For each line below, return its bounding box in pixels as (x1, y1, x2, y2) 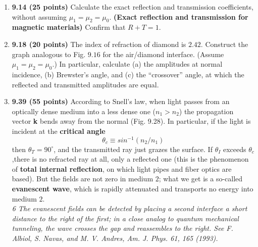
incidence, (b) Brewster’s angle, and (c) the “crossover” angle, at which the (12, 69, 244, 79)
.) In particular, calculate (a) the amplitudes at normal (52, 59, 223, 69)
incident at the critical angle (12, 125, 106, 136)
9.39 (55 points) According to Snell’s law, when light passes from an (12, 96, 230, 107)
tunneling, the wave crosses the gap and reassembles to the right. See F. (12, 223, 233, 233)
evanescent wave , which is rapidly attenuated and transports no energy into (12, 183, 253, 193)
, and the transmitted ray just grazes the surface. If (54, 143, 213, 154)
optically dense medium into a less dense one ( (12, 106, 156, 116)
